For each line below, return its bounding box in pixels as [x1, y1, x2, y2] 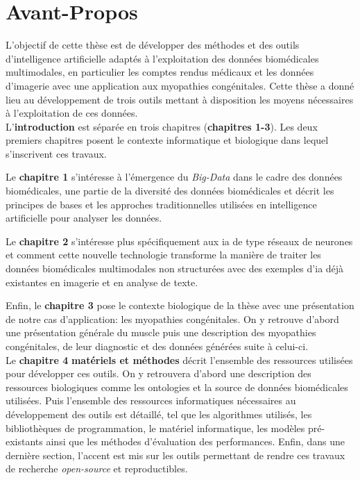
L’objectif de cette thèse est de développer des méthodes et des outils [6, 38, 300, 52]
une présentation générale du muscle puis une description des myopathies [6, 325, 316, 340]
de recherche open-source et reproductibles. [6, 461, 188, 476]
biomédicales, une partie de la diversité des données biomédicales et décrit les [6, 183, 334, 198]
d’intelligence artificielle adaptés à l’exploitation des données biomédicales [6, 51, 319, 65]
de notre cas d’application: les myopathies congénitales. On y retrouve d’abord [6, 311, 339, 326]
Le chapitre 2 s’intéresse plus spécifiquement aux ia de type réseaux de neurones [6, 233, 353, 248]
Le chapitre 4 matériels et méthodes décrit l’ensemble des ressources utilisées [6, 352, 353, 367]
